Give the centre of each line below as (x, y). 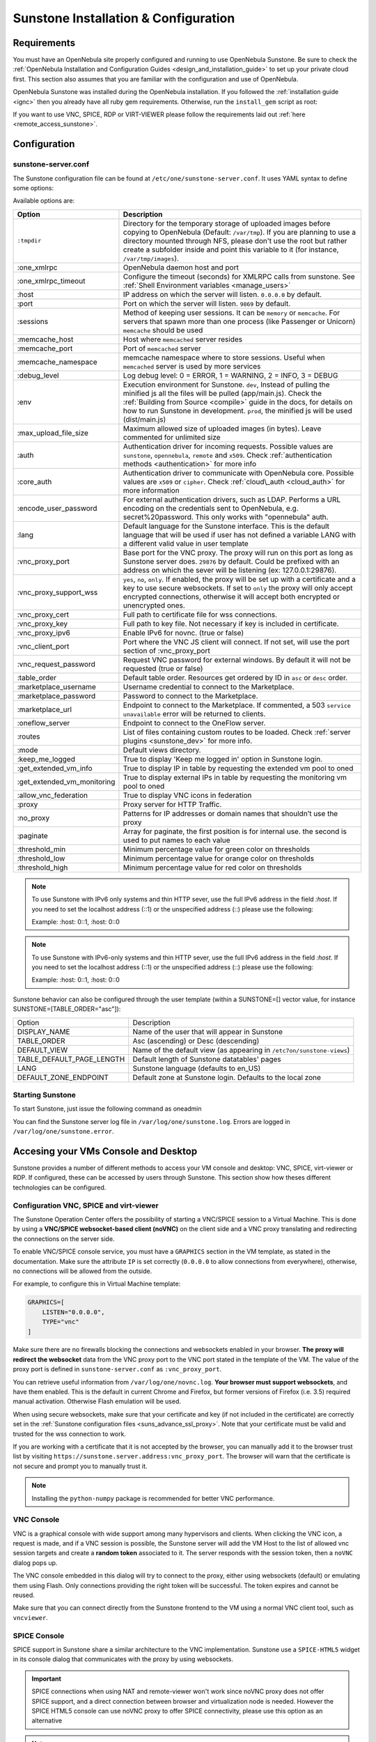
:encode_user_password (57, 508)
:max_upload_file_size (53, 433)
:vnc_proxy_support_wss (57, 592)
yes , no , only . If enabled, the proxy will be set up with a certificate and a (240, 579)
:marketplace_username (57, 686)
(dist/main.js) (144, 419)
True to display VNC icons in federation (187, 795)
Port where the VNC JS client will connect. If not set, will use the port (236, 642)
